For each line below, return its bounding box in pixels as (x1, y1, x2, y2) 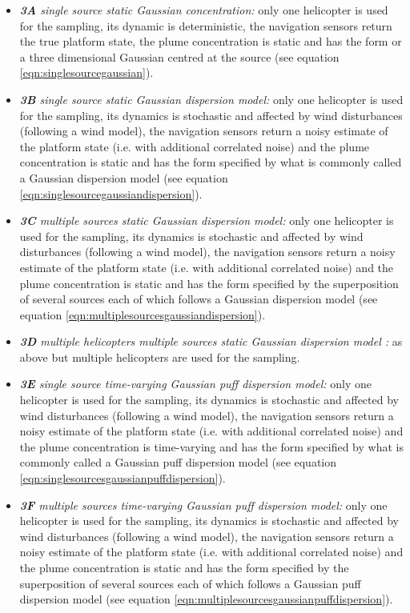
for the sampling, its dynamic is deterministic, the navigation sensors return (19, 17, 392, 34)
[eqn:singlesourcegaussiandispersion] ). (19, 185, 203, 202)
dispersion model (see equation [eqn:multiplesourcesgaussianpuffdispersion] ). (19, 591, 393, 607)
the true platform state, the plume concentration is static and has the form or (19, 33, 402, 50)
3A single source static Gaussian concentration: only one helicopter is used (19, 2, 388, 18)
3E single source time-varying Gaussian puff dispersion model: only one (19, 375, 372, 392)
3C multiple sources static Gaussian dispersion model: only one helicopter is (19, 212, 394, 229)
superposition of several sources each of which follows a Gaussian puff (19, 575, 361, 591)
